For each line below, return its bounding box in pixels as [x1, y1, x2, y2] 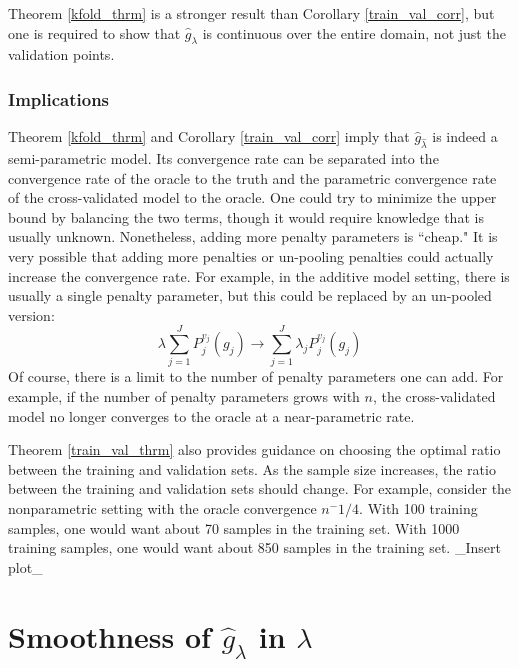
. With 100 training [359, 498, 478, 519]
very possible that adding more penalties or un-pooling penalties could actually [8, 245, 494, 266]
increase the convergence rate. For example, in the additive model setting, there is [8, 265, 510, 286]
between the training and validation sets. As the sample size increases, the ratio [8, 458, 496, 479]
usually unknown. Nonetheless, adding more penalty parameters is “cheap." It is [8, 226, 498, 247]
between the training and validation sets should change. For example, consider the [8, 478, 512, 499]
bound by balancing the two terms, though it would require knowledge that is [8, 206, 484, 227]
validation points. [8, 44, 115, 65]
